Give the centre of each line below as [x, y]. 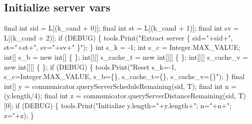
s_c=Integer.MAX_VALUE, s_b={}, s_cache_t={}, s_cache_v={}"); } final [124, 76]
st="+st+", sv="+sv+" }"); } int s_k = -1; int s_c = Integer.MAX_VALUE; [122, 47]
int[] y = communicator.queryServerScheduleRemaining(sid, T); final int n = [120, 86]
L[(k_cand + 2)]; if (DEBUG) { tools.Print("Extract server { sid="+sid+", [118, 37]
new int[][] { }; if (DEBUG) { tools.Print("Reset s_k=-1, [90, 66]
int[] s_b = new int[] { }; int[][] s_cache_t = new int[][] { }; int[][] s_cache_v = [126, 57]
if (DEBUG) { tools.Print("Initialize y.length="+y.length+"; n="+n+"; [124, 105]
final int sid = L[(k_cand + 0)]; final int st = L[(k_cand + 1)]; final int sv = [122, 28]
